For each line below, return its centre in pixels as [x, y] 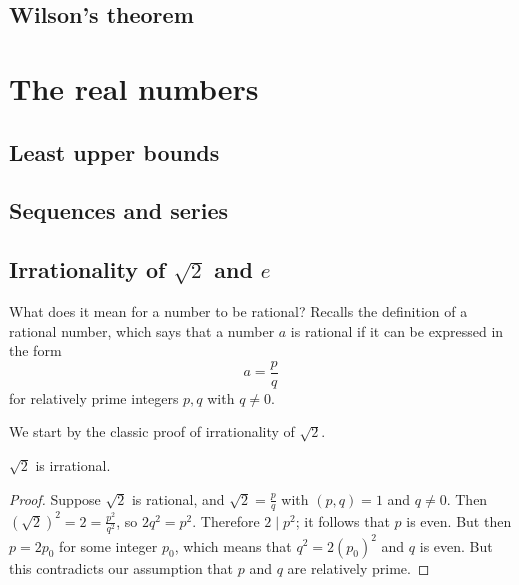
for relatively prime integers [94, 397]
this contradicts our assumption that [121, 567]
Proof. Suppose [55, 498]
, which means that [233, 545]
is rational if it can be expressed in [397, 330]
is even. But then [459, 520]
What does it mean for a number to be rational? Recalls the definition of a [238, 310]
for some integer [108, 545]
